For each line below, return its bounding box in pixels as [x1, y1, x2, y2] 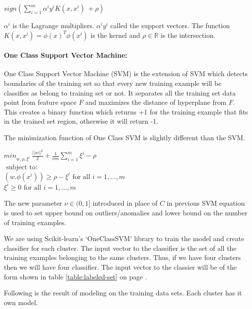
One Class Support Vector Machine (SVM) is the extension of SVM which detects [4, 68, 248, 79]
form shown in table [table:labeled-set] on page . [4, 271, 147, 281]
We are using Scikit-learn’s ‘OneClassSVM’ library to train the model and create [4, 233, 244, 244]
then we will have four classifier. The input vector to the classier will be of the [4, 261, 237, 272]
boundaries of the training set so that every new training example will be [4, 78, 222, 88]
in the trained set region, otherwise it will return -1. [4, 116, 158, 126]
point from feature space [4, 97, 77, 107]
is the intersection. [161, 30, 216, 40]
